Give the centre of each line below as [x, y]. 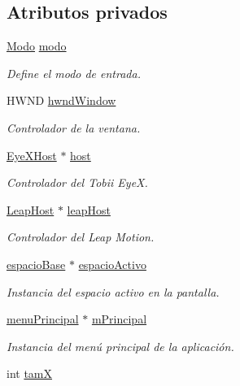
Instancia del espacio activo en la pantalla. [113, 291]
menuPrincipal [43, 319]
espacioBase [36, 264]
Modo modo [37, 46]
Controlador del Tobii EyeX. [77, 182]
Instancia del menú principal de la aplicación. [120, 346]
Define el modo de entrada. [74, 73]
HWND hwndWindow [61, 100]
